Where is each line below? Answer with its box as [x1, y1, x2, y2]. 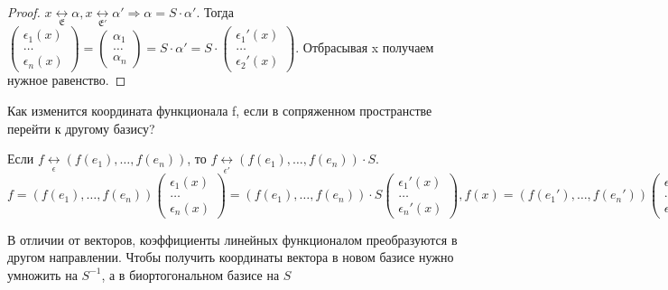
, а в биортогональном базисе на [101, 265, 280, 284]
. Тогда [196, 3, 234, 21]
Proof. [7, 3, 41, 21]
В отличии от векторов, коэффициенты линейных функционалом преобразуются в [7, 229, 458, 248]
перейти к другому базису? [7, 118, 155, 137]
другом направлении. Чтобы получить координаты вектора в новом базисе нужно [7, 248, 454, 267]
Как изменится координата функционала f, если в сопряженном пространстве [7, 101, 432, 120]
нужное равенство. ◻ [7, 70, 126, 89]
